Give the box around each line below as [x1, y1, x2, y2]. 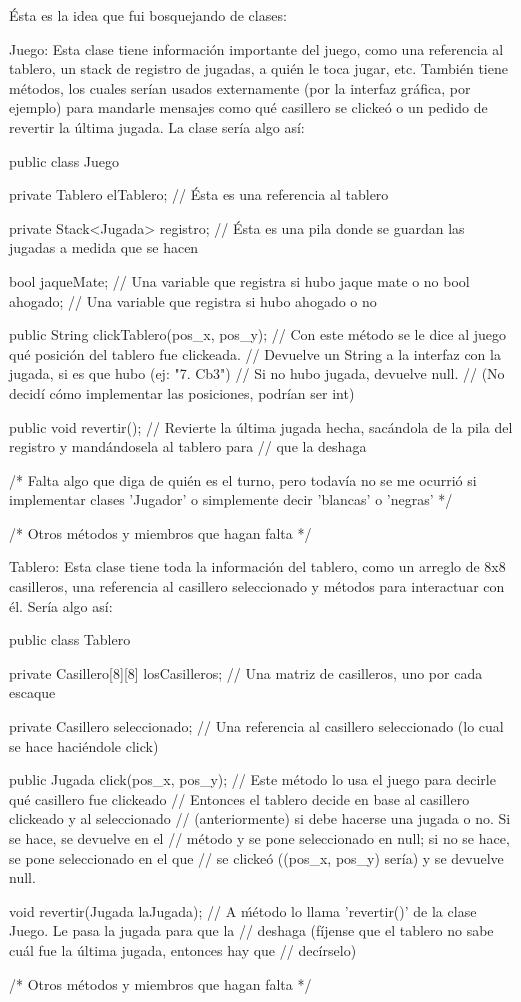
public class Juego [9, 150, 120, 171]
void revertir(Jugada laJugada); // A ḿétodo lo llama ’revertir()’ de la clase [9, 900, 477, 921]
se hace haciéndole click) [9, 735, 159, 756]
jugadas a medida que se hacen [9, 237, 199, 258]
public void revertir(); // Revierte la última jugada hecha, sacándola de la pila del [9, 416, 513, 437]
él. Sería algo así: [9, 595, 113, 616]
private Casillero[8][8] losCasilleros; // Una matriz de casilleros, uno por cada [9, 662, 483, 683]
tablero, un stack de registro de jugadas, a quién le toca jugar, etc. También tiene [9, 58, 508, 79]
